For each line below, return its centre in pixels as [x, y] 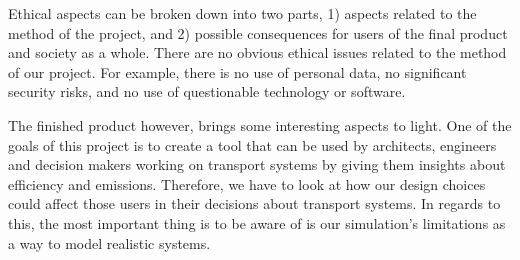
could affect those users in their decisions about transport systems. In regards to [254, 203]
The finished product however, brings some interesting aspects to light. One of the [260, 124]
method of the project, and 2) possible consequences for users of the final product [258, 32]
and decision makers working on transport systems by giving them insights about [257, 164]
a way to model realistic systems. [109, 242]
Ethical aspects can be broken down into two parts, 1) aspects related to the [242, 13]
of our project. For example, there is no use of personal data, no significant [237, 71]
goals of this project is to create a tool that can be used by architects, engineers [252, 144]
